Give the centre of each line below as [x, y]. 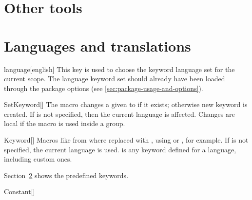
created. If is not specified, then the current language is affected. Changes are [119, 114]
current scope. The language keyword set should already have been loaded [115, 79]
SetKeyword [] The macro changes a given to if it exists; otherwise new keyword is [126, 104]
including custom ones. [38, 159]
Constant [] [19, 191]
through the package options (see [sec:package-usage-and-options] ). [104, 88]
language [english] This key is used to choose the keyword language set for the [119, 69]
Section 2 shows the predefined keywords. [66, 175]
